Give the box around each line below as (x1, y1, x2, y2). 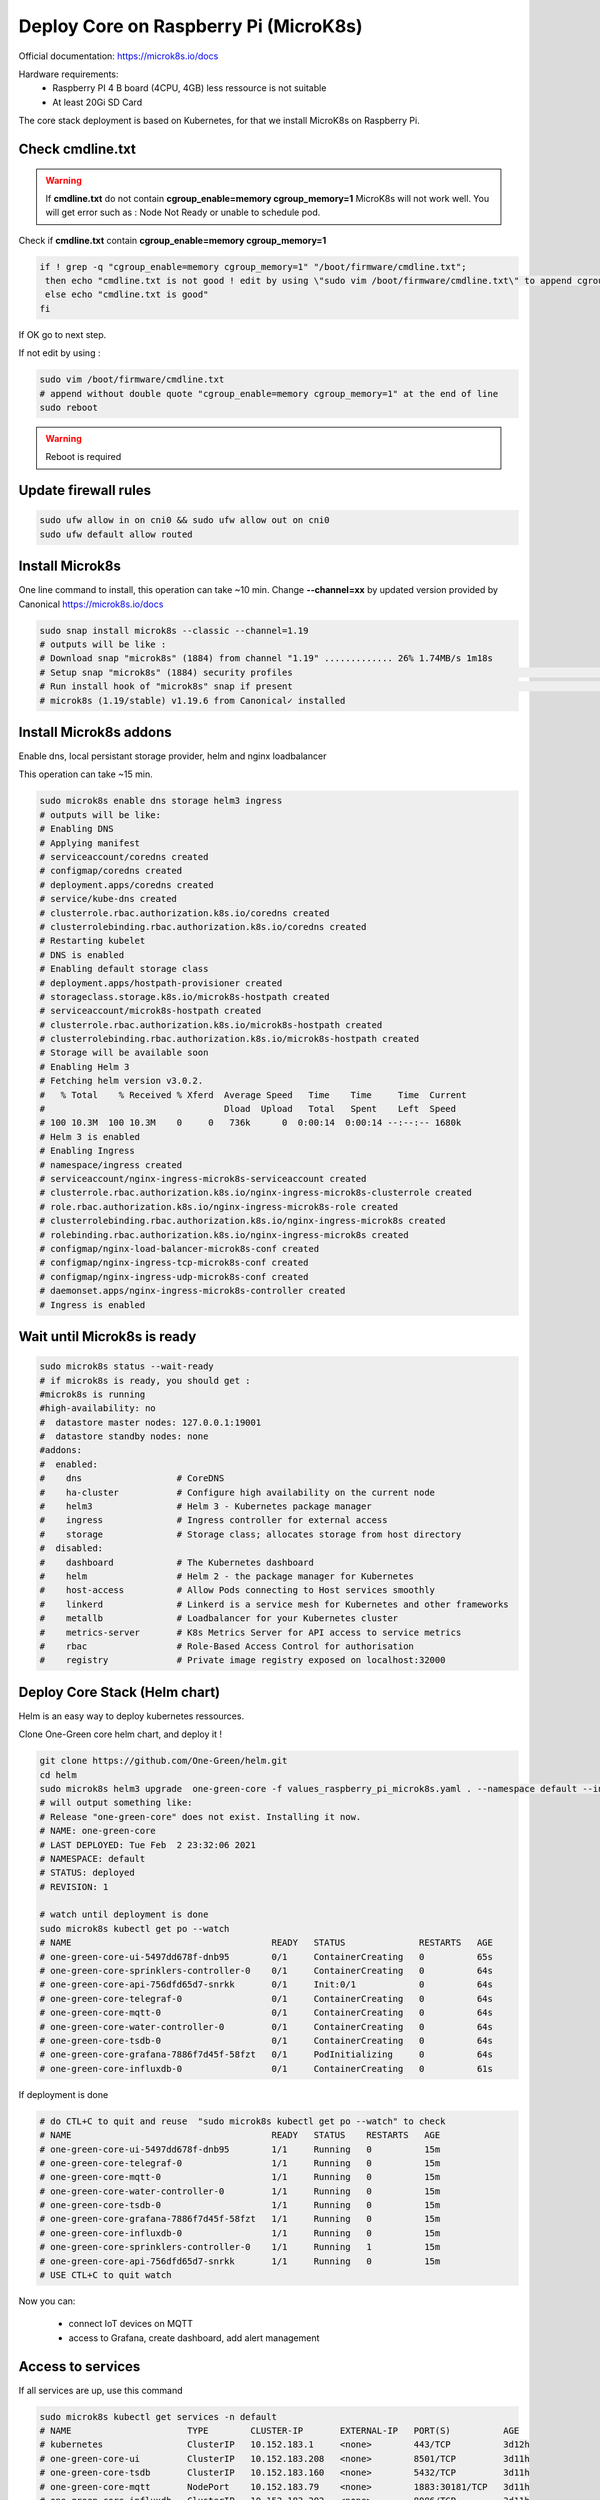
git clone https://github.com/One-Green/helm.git (39, 1755, 288, 1767)
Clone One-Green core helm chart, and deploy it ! (18, 1728, 222, 1740)
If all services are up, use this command (18, 2384, 184, 2396)
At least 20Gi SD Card (52, 96, 143, 108)
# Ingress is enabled (39, 1299, 146, 1310)
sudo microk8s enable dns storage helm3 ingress (39, 795, 283, 807)
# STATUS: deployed (39, 1867, 135, 1879)
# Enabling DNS (39, 823, 114, 835)
